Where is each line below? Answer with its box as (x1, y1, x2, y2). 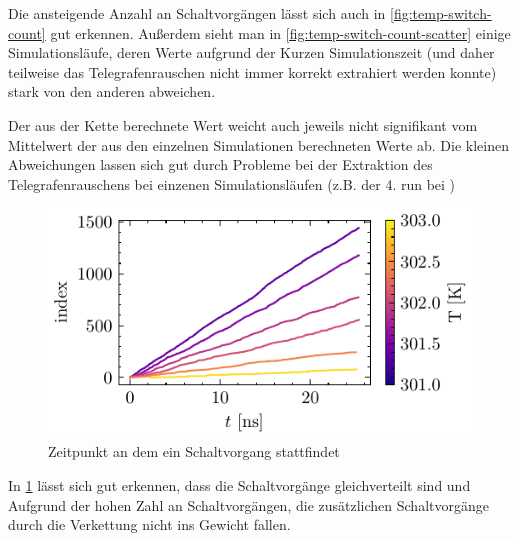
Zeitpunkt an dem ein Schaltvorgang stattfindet (48, 441, 340, 462)
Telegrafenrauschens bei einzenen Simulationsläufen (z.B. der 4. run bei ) (8, 173, 456, 194)
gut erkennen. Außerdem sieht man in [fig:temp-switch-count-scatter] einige (50, 22, 511, 43)
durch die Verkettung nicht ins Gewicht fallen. (8, 514, 291, 535)
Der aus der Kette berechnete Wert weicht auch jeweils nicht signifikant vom (8, 114, 478, 135)
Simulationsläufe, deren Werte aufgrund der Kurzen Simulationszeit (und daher (8, 42, 495, 63)
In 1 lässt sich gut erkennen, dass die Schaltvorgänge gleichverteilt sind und (8, 474, 471, 495)
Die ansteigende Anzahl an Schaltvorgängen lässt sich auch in (8, 3, 386, 23)
